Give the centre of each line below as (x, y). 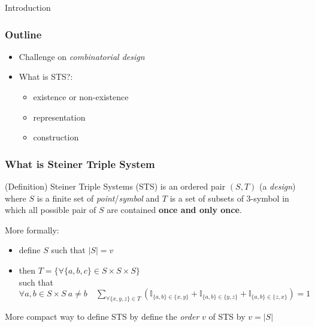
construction (56, 137)
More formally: (32, 229)
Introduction (28, 7)
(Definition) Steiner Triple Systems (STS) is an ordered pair (115, 186)
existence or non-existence (81, 97)
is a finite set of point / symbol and (98, 198)
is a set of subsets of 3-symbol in (229, 198)
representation (59, 117)
